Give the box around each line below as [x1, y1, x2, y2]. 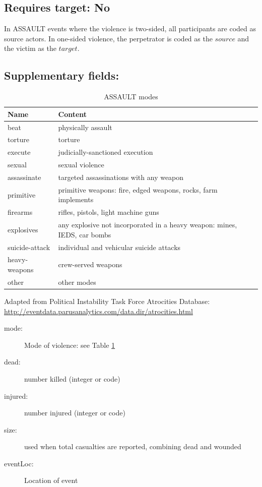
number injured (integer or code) [24, 407, 125, 418]
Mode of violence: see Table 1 [24, 339, 115, 350]
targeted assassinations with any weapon [58, 172, 184, 182]
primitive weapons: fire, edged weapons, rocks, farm [58, 184, 218, 195]
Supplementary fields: [4, 68, 119, 83]
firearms [8, 207, 33, 217]
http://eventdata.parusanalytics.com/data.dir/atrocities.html [4, 306, 193, 316]
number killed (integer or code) [24, 373, 120, 384]
